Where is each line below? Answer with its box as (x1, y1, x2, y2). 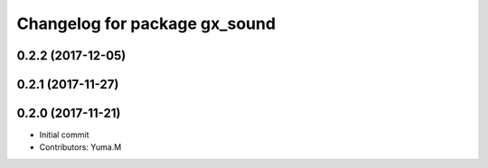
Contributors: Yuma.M (39, 142, 122, 153)
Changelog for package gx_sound (16, 14, 276, 33)
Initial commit (39, 129, 89, 140)
